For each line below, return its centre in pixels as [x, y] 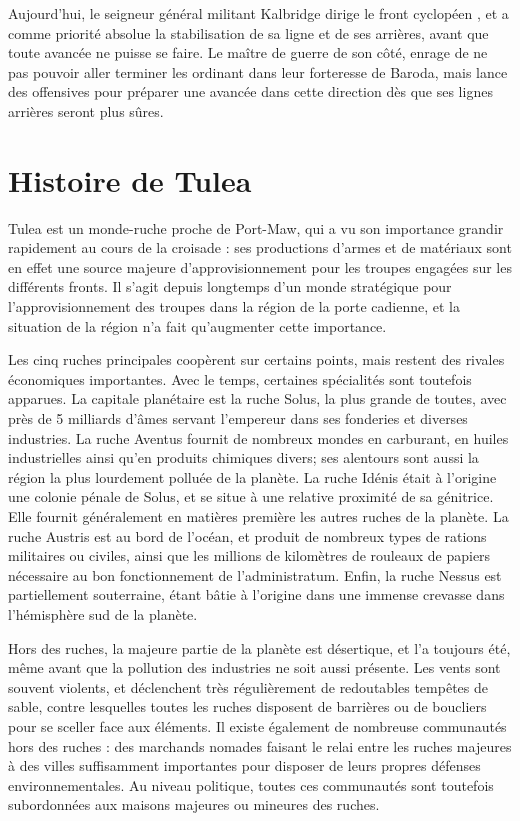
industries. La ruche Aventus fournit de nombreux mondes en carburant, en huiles [258, 437]
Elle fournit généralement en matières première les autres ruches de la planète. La [258, 516]
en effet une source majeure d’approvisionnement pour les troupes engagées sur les [260, 266]
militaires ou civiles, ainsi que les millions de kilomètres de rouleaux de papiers [249, 555]
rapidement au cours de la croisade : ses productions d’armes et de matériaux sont [260, 247]
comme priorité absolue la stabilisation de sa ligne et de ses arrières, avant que [248, 32]
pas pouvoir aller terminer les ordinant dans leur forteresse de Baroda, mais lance [258, 71]
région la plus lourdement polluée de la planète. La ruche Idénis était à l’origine [252, 476]
